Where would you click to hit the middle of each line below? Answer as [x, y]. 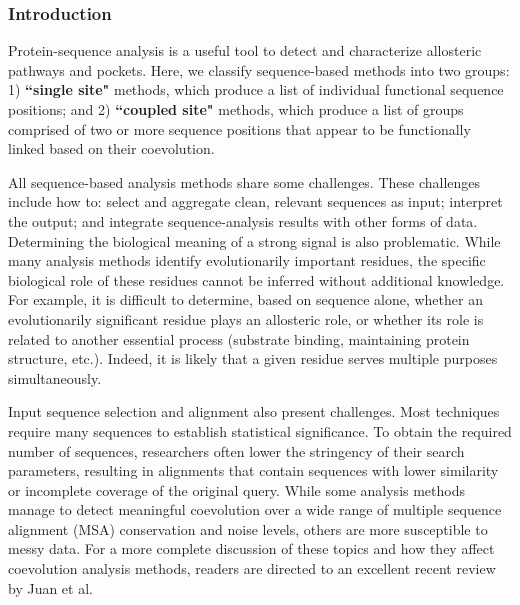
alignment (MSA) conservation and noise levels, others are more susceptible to [248, 528]
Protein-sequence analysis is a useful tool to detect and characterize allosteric [245, 50]
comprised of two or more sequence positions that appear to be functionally [239, 128]
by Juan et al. [50, 587]
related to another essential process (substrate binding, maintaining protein [239, 338]
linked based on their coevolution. [111, 148]
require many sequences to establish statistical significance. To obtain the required [260, 430]
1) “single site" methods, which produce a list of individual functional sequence [256, 89]
